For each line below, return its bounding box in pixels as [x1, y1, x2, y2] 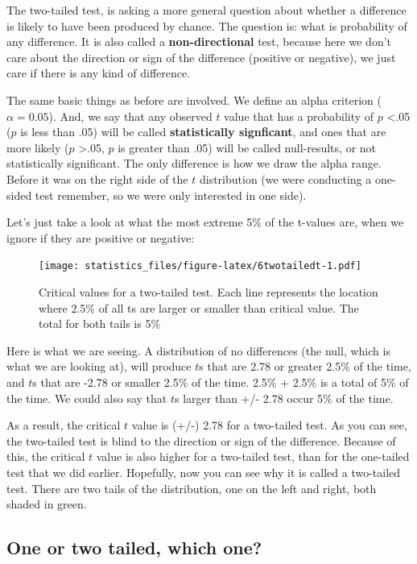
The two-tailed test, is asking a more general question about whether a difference [6, 2, 407, 18]
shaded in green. [6, 496, 87, 512]
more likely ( [6, 139, 69, 156]
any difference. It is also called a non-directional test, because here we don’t [6, 33, 392, 50]
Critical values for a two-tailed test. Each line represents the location [39, 283, 378, 300]
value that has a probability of [224, 107, 374, 124]
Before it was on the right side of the [6, 170, 188, 187]
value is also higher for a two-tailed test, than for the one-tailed [96, 448, 410, 465]
